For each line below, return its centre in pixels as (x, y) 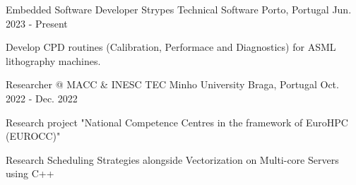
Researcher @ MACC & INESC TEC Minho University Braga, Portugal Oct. (172, 84)
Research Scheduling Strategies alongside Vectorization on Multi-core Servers (172, 159)
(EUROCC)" (33, 136)
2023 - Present (37, 23)
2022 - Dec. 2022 (42, 98)
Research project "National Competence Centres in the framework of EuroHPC (177, 122)
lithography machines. (53, 60)
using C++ (30, 173)
